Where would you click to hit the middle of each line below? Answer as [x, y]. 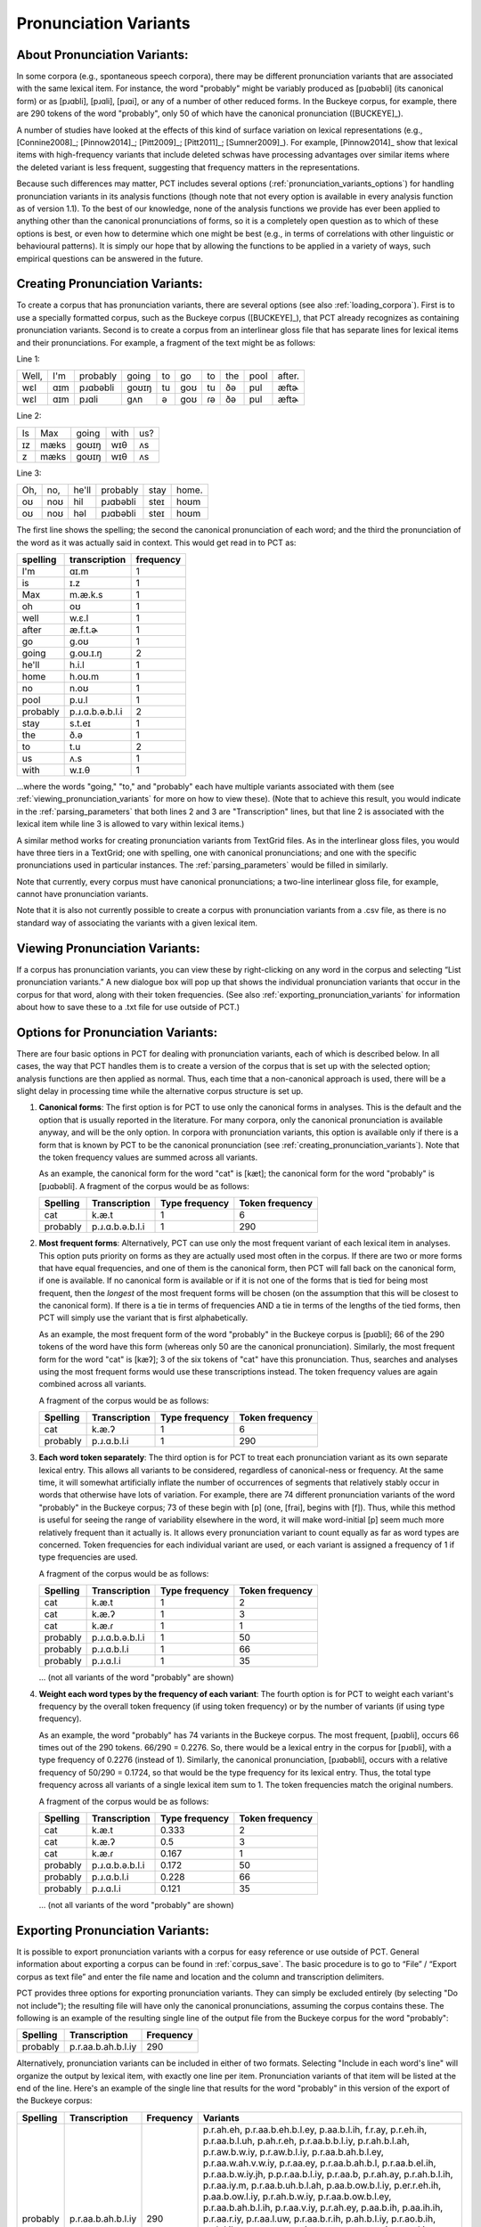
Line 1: [28, 359]
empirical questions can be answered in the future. [110, 258]
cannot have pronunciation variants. [82, 894]
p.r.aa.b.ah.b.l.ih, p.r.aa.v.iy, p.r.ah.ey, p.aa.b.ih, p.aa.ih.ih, [323, 2207]
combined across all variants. [93, 1384]
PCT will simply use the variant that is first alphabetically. [143, 1317]
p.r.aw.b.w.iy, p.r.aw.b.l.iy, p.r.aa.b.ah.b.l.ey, [293, 2151]
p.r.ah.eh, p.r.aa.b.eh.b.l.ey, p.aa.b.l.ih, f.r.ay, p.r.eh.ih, [315, 2129]
